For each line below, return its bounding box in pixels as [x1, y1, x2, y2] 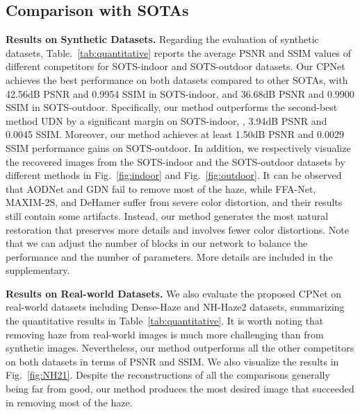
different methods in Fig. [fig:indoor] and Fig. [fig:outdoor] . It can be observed [6, 168, 342, 182]
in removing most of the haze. [6, 395, 133, 409]
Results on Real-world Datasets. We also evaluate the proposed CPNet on [6, 286, 342, 300]
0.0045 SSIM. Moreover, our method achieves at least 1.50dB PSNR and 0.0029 [6, 127, 344, 141]
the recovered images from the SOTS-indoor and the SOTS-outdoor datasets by [6, 154, 345, 169]
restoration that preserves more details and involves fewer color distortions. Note [6, 222, 349, 236]
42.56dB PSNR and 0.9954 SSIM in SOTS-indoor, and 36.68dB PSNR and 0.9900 [6, 86, 354, 101]
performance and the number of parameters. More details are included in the [6, 249, 333, 264]
